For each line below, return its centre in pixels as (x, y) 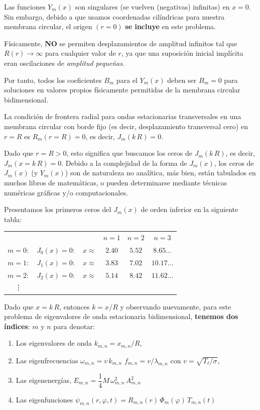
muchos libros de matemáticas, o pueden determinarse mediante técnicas (116, 182)
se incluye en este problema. (170, 26)
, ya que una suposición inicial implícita (182, 53)
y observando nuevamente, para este (176, 306)
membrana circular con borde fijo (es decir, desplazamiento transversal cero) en (126, 126)
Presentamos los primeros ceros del (58, 209)
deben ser (182, 80)
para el (127, 80)
